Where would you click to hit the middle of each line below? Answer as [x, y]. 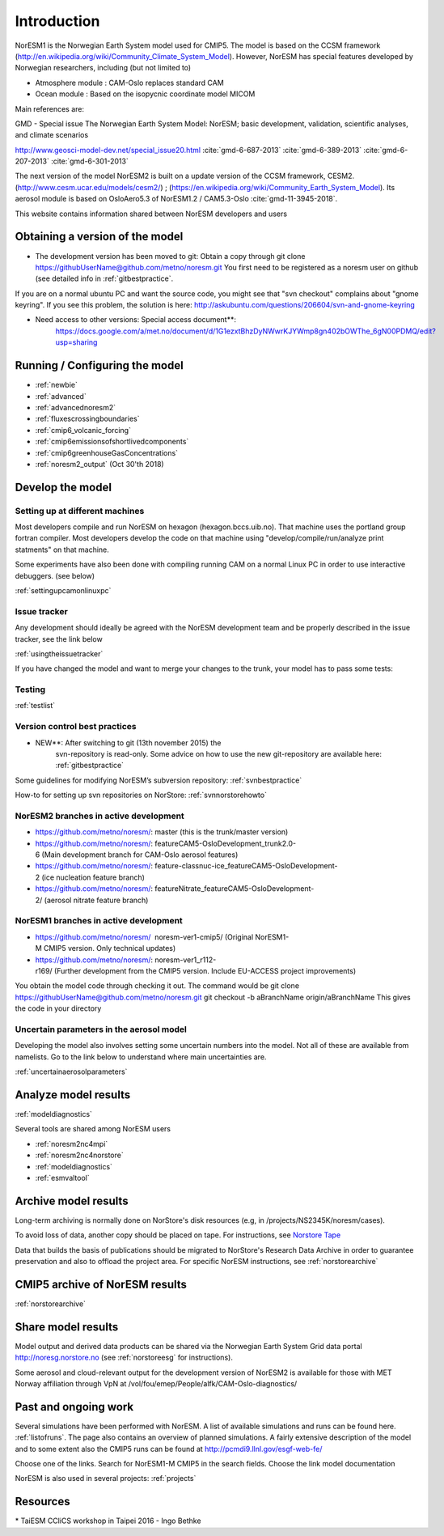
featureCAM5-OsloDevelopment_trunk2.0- [226, 843]
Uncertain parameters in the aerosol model [101, 1029]
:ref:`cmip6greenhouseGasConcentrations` [106, 452]
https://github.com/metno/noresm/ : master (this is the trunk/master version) [162, 832]
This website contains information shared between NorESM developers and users [151, 214]
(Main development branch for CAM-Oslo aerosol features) [140, 855]
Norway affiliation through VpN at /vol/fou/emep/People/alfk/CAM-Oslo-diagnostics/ [156, 1383]
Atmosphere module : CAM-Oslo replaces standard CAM [129, 83]
